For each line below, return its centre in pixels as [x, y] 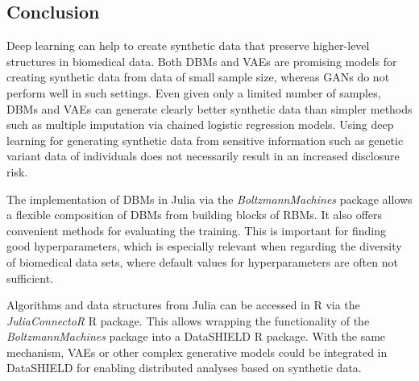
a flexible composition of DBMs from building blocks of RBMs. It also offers [195, 215]
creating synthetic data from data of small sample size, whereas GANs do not [198, 77]
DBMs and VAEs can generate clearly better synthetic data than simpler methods [209, 108]
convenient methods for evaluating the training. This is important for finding [197, 230]
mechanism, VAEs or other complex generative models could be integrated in [197, 352]
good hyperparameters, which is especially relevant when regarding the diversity [204, 246]
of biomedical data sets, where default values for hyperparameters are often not [202, 261]
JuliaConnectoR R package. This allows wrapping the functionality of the [188, 320]
